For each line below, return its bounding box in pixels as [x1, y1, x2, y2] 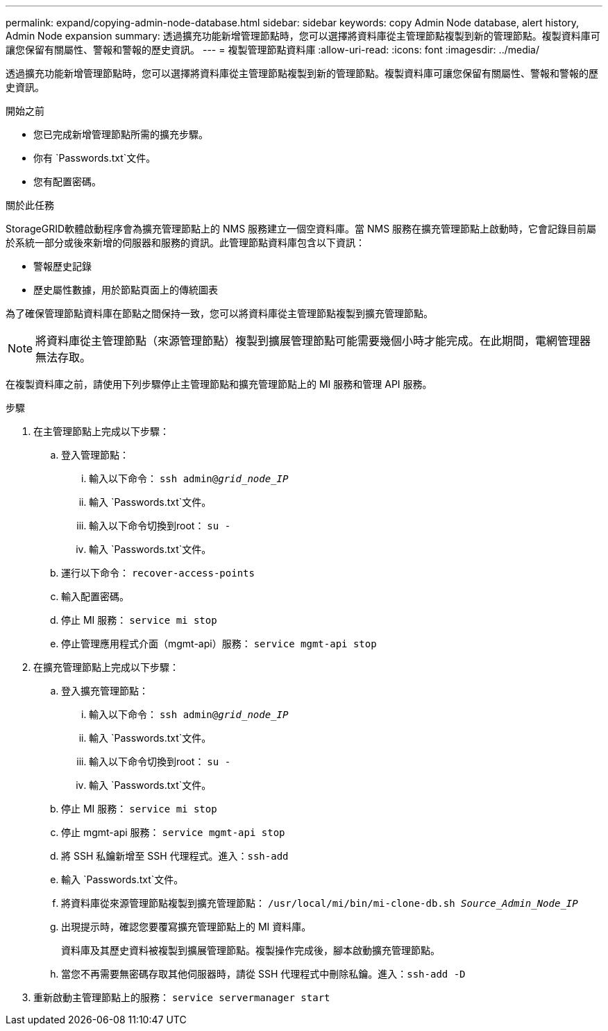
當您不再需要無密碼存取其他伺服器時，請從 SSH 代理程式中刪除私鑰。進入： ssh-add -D [61, 968, 466, 980]
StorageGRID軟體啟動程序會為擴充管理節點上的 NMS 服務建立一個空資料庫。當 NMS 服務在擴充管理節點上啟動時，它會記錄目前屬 [6, 223, 597, 235]
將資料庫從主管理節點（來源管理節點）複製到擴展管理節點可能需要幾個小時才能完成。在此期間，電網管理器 [35, 334, 591, 348]
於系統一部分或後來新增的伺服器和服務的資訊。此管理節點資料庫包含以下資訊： [6, 237, 365, 248]
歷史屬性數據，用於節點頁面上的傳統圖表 [33, 284, 218, 296]
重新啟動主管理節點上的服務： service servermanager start [33, 991, 330, 1003]
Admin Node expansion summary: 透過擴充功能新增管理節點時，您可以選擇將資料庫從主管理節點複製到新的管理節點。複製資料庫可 [6, 30, 600, 42]
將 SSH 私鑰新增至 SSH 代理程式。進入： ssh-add [61, 850, 289, 862]
